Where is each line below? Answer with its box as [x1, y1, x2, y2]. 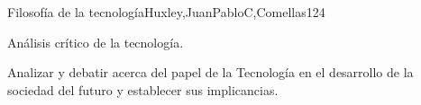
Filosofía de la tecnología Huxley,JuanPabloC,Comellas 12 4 [7, 3, 325, 21]
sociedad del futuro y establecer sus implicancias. [7, 80, 279, 99]
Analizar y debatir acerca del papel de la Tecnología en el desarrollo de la [7, 63, 414, 82]
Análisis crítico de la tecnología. [7, 32, 184, 51]
